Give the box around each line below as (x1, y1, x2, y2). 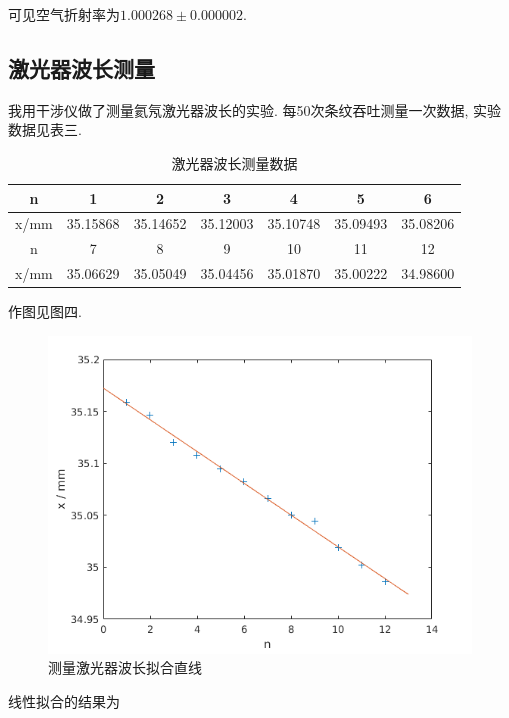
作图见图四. (8, 301, 82, 322)
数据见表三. (8, 119, 82, 140)
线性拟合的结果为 (8, 690, 120, 711)
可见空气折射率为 (8, 4, 120, 24)
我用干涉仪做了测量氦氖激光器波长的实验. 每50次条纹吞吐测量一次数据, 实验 (8, 99, 502, 120)
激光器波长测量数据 (171, 152, 298, 173)
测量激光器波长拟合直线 (48, 657, 202, 678)
